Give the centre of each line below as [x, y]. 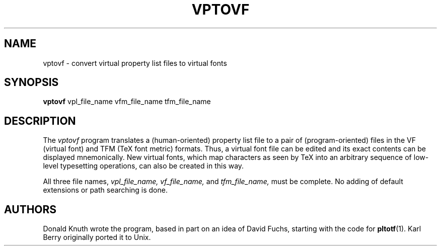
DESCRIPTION [40, 121]
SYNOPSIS [31, 82]
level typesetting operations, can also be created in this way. [143, 166]
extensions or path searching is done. [105, 190]
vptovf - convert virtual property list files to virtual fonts [135, 63]
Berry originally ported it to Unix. [97, 237]
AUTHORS [30, 209]
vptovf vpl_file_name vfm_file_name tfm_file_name [127, 102]
